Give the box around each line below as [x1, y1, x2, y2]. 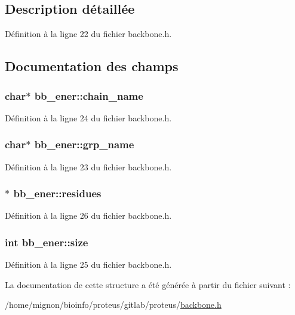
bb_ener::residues [13, 186, 102, 201]
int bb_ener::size [5, 234, 88, 249]
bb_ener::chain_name [34, 88, 143, 103]
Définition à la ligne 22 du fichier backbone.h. [5, 27, 172, 40]
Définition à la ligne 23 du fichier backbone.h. [5, 160, 172, 173]
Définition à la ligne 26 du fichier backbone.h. [5, 209, 172, 222]
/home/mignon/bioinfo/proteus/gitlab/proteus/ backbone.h [5, 298, 222, 311]
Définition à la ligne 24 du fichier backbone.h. [5, 111, 172, 124]
